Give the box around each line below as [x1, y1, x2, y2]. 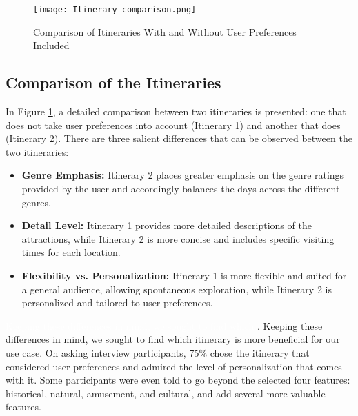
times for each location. [21, 245, 121, 259]
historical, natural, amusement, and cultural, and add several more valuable [6, 386, 326, 400]
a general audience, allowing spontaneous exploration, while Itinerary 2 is [21, 281, 332, 296]
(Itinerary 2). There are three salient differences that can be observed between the [6, 131, 352, 146]
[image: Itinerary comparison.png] [33, 5, 197, 14]
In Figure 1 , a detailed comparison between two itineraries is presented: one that [6, 104, 346, 119]
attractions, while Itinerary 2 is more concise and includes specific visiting [21, 231, 335, 246]
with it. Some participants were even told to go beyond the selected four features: [6, 373, 350, 387]
